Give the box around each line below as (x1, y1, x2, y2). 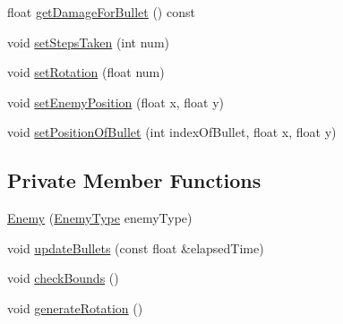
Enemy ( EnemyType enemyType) (7, 209, 193, 227)
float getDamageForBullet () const (7, 3, 195, 21)
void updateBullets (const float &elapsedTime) (7, 238, 264, 257)
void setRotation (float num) (7, 63, 165, 81)
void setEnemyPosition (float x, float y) (7, 92, 225, 111)
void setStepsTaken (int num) (7, 32, 170, 51)
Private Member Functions (7, 166, 262, 194)
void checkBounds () (7, 269, 119, 287)
